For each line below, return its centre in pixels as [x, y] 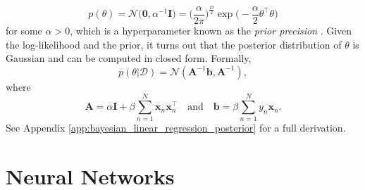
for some [24, 30]
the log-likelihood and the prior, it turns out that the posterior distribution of [174, 44]
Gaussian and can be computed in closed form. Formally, [129, 58]
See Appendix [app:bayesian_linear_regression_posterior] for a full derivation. [176, 128]
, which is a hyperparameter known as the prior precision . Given [211, 30]
